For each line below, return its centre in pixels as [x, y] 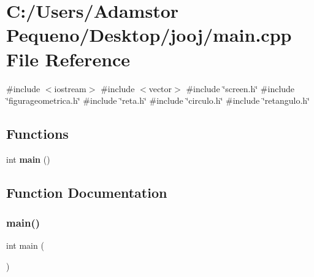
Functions [37, 134]
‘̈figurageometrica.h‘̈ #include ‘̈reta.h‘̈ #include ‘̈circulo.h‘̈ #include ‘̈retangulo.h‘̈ [158, 100]
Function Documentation [87, 192]
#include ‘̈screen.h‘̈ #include [240, 88]
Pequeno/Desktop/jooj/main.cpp [149, 35]
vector [160, 88]
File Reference [68, 59]
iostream [70, 88]
